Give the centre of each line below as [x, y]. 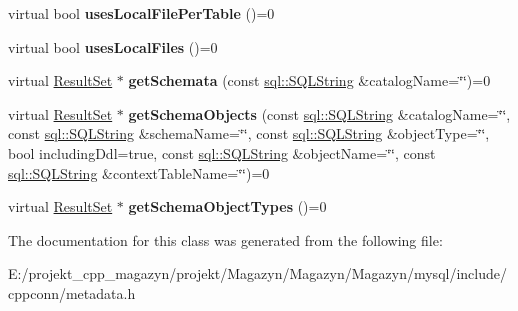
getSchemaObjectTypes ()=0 [227, 206]
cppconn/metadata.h [72, 292]
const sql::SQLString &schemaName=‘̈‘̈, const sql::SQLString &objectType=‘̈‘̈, [249, 133]
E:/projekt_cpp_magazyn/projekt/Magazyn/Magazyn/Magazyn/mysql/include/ [257, 273]
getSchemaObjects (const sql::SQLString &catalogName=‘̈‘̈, [319, 113]
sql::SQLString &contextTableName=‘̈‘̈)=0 [139, 172]
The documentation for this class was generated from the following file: [225, 239]
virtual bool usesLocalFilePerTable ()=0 [141, 13]
